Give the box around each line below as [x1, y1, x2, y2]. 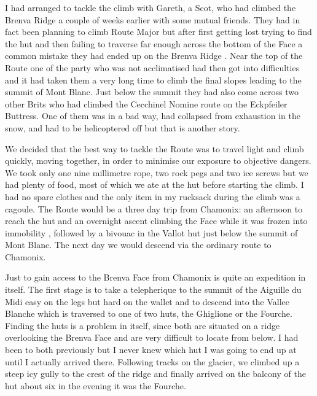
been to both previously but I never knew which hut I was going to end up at [5, 343, 297, 356]
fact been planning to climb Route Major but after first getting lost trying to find [5, 25, 312, 38]
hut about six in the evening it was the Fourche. [5, 379, 186, 392]
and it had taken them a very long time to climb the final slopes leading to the [5, 73, 302, 86]
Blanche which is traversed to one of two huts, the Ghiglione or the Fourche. [5, 307, 292, 320]
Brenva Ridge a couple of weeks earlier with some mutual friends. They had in [5, 13, 300, 26]
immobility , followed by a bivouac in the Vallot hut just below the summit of [5, 226, 298, 239]
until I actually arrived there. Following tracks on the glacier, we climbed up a [5, 355, 300, 368]
